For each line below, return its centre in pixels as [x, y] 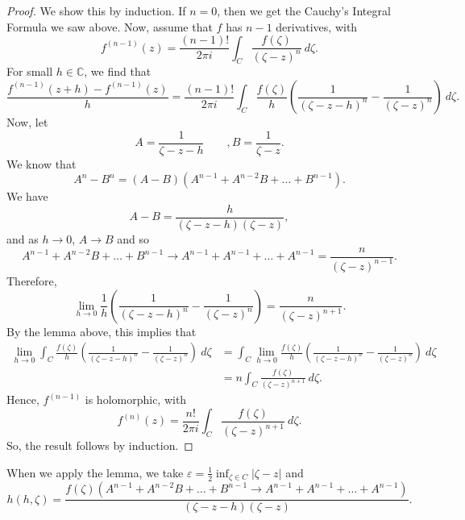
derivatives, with [317, 26]
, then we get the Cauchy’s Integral [304, 10]
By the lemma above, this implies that [102, 331]
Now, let [27, 122]
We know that [42, 163]
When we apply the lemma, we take [95, 472]
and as [23, 238]
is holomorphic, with [136, 399]
